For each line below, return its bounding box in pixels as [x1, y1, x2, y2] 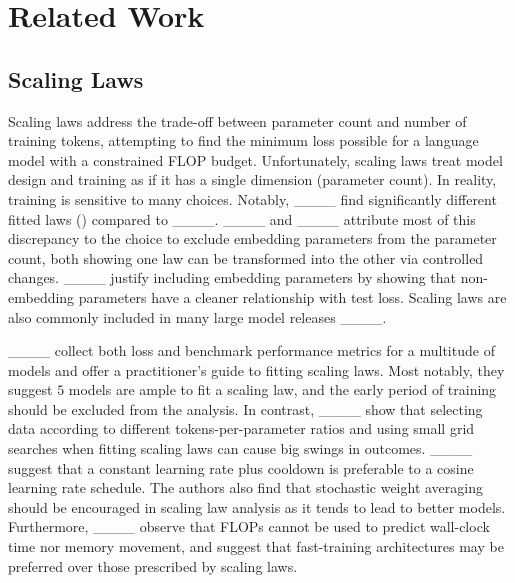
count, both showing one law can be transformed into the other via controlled [8, 247, 484, 268]
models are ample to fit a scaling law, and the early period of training [68, 379, 497, 400]
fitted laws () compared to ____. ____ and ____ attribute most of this [8, 208, 476, 229]
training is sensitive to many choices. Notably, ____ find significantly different [8, 188, 497, 209]
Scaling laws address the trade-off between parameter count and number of [8, 110, 467, 131]
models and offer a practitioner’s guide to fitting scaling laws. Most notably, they [8, 359, 505, 380]
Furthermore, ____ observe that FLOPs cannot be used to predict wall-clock [8, 516, 490, 537]
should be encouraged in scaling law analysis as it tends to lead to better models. [8, 496, 506, 517]
